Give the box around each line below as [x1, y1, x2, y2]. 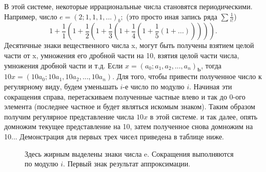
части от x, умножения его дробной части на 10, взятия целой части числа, [4, 50, 239, 60]
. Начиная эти [189, 81, 232, 91]
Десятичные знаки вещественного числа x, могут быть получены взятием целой [4, 40, 254, 51]
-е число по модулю [122, 81, 185, 91]
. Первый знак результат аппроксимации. [63, 158, 191, 169]
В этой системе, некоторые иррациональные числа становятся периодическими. [4, 1, 253, 11]
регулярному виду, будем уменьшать [4, 81, 118, 91]
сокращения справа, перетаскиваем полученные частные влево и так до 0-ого [4, 91, 245, 102]
